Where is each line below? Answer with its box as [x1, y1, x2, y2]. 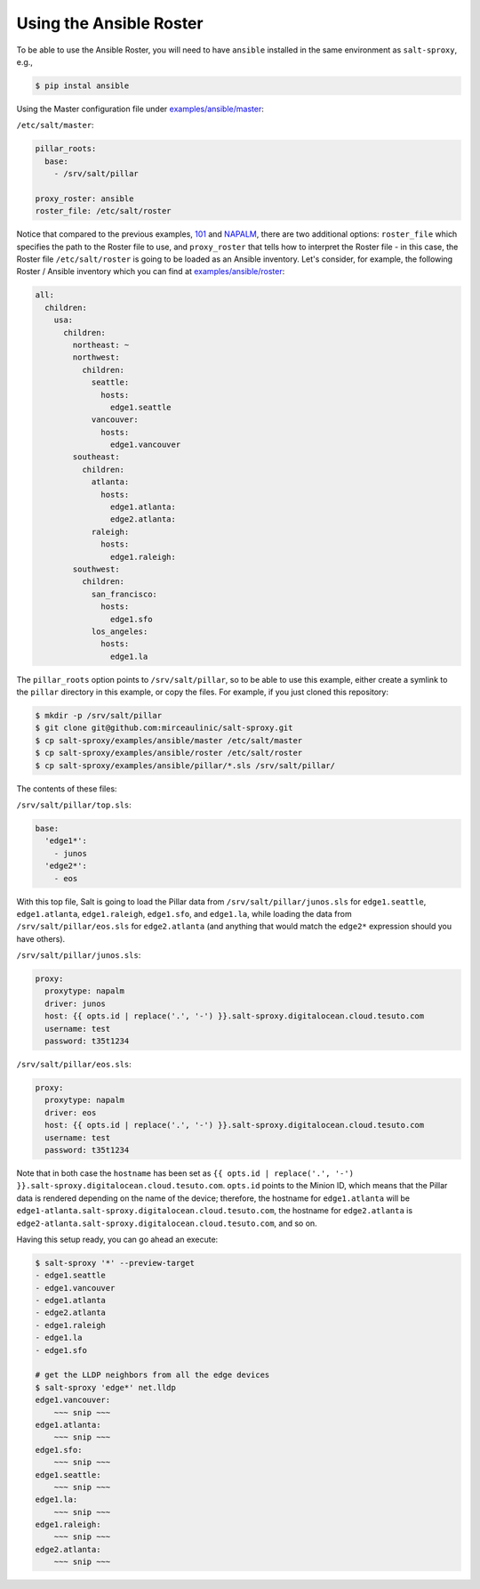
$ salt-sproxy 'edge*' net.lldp [35, 1382, 177, 1392]
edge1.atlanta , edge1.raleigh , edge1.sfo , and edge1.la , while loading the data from [16, 908, 352, 919]
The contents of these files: [16, 783, 117, 794]
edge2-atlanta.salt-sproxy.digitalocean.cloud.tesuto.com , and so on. [16, 1218, 317, 1228]
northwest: [72, 353, 120, 362]
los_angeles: [91, 626, 148, 636]
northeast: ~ [72, 339, 130, 350]
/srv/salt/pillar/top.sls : [16, 799, 132, 810]
